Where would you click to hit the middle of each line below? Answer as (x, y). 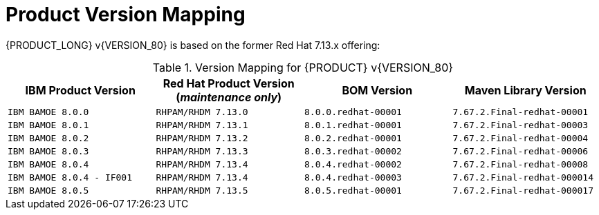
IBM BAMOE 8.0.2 (48, 138)
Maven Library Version (525, 90)
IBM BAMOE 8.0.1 (48, 125)
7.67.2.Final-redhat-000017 (523, 190)
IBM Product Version (80, 90)
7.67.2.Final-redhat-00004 (520, 138)
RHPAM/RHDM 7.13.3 (202, 151)
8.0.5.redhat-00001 (353, 190)
